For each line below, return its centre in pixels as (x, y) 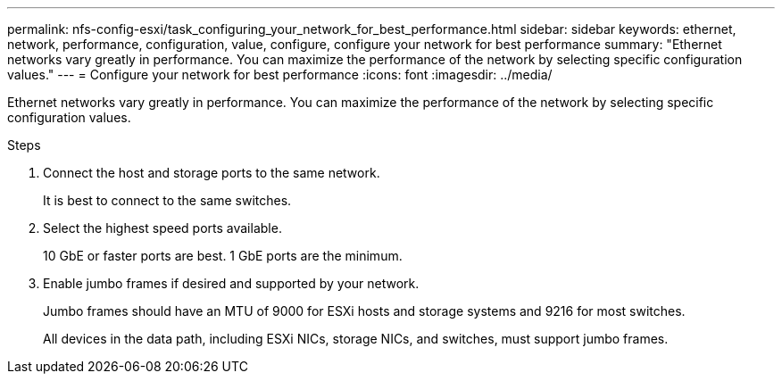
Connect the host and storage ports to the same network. (212, 173)
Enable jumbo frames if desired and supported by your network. (231, 283)
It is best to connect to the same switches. (167, 200)
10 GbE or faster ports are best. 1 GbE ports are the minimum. (223, 256)
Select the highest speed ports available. (162, 228)
